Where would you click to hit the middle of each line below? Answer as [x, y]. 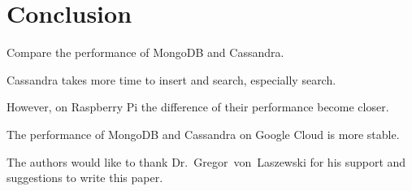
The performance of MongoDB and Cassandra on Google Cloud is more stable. [203, 134]
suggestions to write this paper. [85, 178]
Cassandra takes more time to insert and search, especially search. [171, 79]
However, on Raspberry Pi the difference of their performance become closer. [198, 107]
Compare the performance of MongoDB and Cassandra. [145, 52]
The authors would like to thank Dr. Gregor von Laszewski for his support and [206, 161]
